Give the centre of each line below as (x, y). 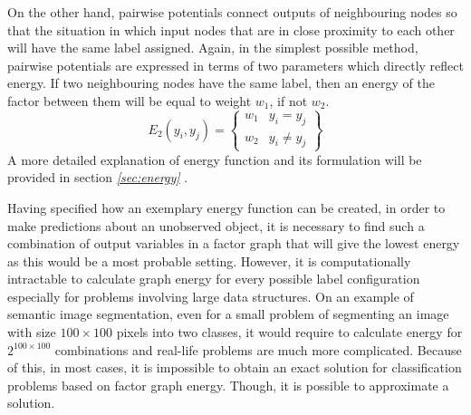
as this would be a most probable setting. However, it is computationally (209, 261)
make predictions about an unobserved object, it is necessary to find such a (216, 225)
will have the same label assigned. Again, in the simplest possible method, (213, 48)
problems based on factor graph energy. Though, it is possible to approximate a (228, 385)
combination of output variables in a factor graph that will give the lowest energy (234, 243)
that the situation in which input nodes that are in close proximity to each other (231, 29)
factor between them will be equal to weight (130, 100)
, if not (288, 100)
